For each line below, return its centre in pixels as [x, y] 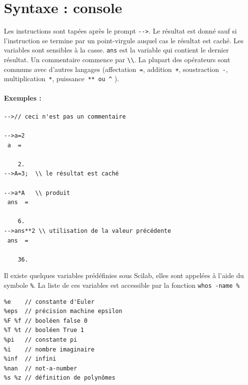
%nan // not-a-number [41, 368]
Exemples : [23, 97]
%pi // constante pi [41, 340]
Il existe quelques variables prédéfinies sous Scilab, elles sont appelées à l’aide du [124, 275]
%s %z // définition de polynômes [60, 378]
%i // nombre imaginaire [49, 349]
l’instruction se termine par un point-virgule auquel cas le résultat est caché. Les [124, 40]
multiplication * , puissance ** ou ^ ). [62, 79]
